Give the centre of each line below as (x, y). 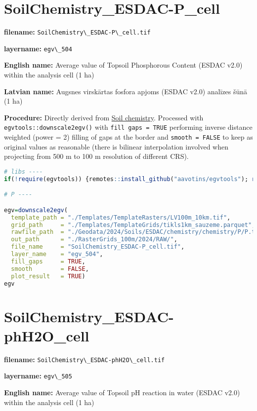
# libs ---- (23, 171)
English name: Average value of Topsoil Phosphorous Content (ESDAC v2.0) (123, 65)
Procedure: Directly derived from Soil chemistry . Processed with (104, 117)
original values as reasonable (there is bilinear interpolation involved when (116, 146)
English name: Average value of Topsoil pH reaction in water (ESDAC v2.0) (122, 392)
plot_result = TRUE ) (48, 276)
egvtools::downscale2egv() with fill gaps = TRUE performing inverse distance (128, 127)
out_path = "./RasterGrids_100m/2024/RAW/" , (94, 240)
